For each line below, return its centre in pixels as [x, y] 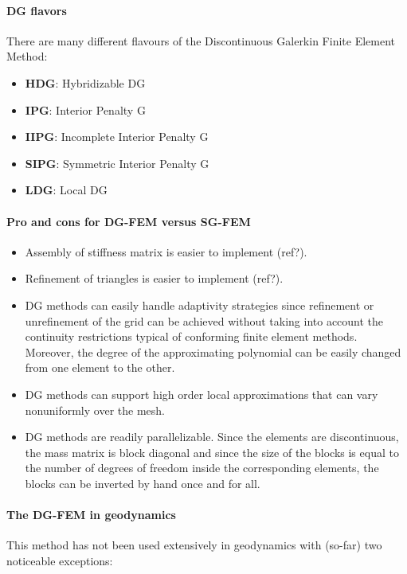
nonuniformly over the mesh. [95, 410]
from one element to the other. [100, 367]
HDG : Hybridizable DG [85, 82]
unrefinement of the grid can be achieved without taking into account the [204, 320]
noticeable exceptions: [60, 560]
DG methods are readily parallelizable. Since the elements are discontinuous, [212, 437]
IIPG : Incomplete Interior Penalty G [117, 137]
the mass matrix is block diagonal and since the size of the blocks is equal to [212, 452]
